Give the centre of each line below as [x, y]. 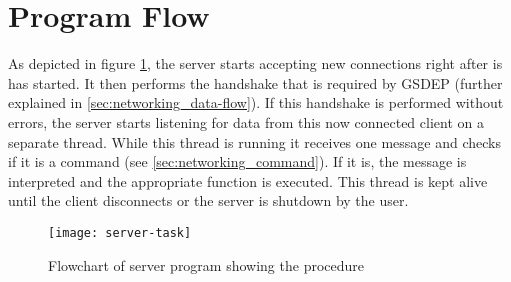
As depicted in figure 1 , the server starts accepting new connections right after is [255, 63]
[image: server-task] [120, 232]
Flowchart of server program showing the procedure [206, 264]
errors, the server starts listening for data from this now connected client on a [246, 121]
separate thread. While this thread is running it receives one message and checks [255, 141]
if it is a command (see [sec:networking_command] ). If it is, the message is [237, 161]
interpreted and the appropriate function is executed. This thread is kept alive [248, 180]
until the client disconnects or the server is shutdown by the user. [208, 200]
